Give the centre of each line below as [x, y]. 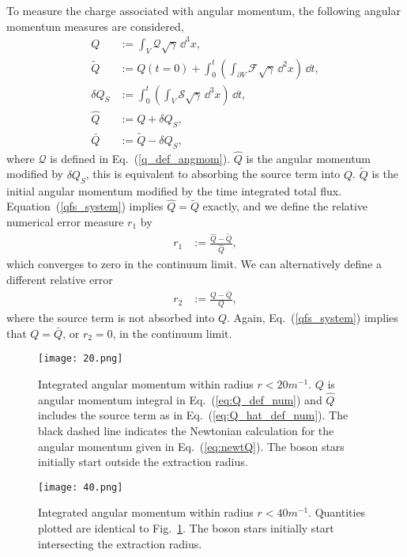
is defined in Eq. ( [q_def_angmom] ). [140, 158]
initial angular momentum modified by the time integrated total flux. [174, 190]
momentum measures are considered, [95, 26]
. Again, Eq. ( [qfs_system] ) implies [313, 318]
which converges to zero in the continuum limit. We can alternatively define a [194, 264]
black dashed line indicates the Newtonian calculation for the [186, 431]
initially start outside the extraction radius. [143, 462]
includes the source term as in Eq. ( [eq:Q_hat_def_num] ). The [193, 415]
